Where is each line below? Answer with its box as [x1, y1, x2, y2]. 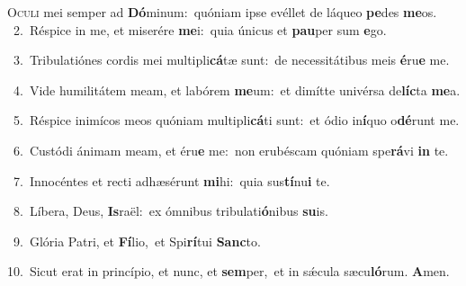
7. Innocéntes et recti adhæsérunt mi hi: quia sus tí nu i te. [13, 171, 330, 190]
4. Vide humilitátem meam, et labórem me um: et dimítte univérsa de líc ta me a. [13, 80, 461, 99]
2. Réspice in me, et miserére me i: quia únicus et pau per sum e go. [13, 20, 387, 39]
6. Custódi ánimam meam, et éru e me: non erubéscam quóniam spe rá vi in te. [13, 140, 449, 159]
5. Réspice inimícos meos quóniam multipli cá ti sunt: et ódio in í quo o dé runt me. [13, 111, 460, 130]
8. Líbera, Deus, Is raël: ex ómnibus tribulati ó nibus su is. [13, 201, 328, 220]
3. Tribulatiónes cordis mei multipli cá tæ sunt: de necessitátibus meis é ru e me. [13, 50, 450, 69]
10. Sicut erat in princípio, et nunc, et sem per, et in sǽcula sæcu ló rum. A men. [7, 262, 450, 281]
